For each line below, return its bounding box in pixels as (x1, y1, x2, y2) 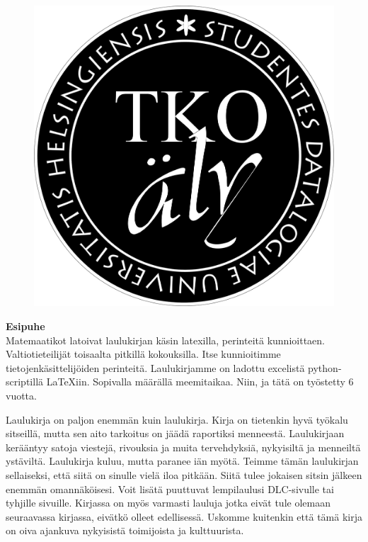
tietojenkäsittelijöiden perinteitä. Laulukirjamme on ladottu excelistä (6, 360, 305, 375)
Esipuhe (6, 319, 45, 333)
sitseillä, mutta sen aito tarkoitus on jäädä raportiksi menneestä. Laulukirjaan (6, 426, 345, 441)
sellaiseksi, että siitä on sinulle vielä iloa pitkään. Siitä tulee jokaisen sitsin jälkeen (6, 467, 362, 482)
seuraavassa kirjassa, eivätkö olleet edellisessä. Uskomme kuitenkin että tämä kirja (6, 509, 362, 524)
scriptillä (6, 374, 44, 389)
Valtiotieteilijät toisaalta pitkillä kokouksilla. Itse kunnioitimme (6, 346, 281, 361)
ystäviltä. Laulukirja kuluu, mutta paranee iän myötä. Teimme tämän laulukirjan (6, 453, 359, 468)
